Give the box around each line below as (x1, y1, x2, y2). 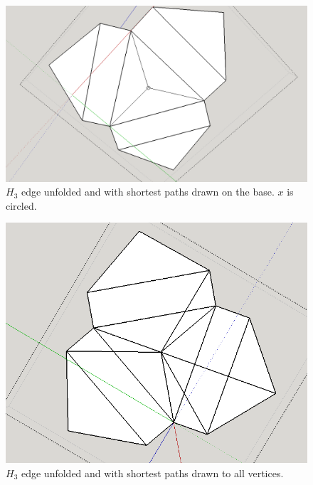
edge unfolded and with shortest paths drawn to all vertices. (21, 465, 284, 480)
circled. (6, 198, 37, 213)
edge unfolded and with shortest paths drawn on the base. (21, 184, 275, 199)
